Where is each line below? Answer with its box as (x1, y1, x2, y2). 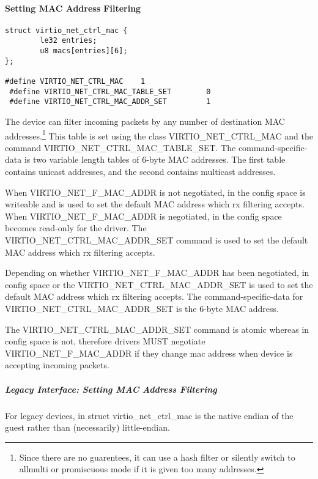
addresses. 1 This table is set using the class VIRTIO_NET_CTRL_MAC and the (5, 127, 313, 142)
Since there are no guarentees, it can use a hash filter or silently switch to (19, 450, 295, 463)
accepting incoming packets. (5, 358, 109, 371)
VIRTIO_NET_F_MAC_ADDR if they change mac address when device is (5, 346, 293, 359)
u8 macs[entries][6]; (40, 46, 128, 56)
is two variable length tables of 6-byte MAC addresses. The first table (24, 153, 286, 166)
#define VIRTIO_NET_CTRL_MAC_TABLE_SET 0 (9, 87, 211, 96)
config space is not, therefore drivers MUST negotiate (5, 335, 205, 347)
